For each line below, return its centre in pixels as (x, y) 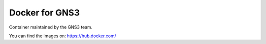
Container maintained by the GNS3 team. (51, 27)
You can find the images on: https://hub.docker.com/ (63, 36)
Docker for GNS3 (44, 13)
